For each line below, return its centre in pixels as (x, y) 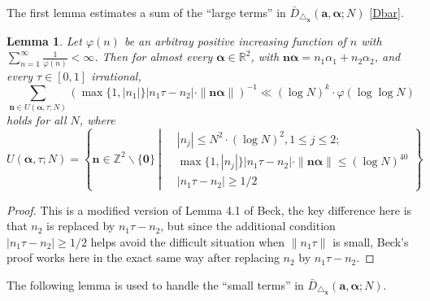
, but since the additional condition (248, 226)
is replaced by (81, 226)
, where (97, 120)
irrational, (116, 75)
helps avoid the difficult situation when (188, 241)
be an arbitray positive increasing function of (235, 40)
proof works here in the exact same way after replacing (143, 257)
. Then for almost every (154, 57)
